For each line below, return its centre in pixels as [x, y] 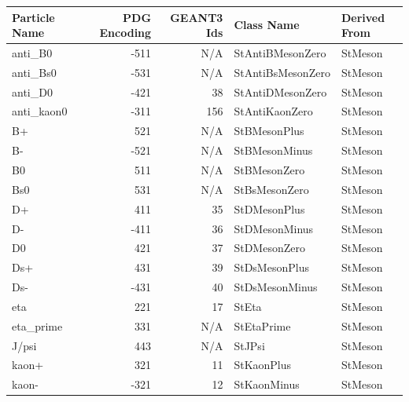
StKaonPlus [263, 365]
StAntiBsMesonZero [282, 72]
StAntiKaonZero [273, 111]
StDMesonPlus [269, 208]
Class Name [267, 25]
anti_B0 [32, 52]
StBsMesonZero [271, 189]
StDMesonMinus [274, 228]
